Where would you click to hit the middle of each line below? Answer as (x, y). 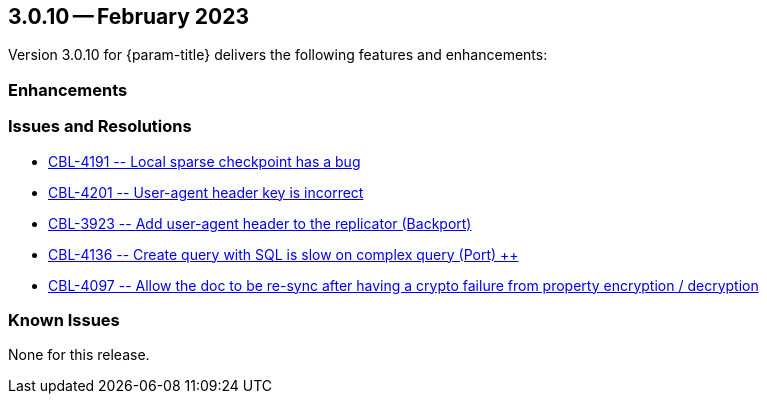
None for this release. (79, 355)
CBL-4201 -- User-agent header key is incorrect (206, 192)
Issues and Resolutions (100, 126)
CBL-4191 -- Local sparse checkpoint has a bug (204, 161)
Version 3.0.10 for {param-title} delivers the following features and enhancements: (278, 55)
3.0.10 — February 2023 (128, 16)
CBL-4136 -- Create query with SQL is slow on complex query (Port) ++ (283, 254)
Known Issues (64, 319)
